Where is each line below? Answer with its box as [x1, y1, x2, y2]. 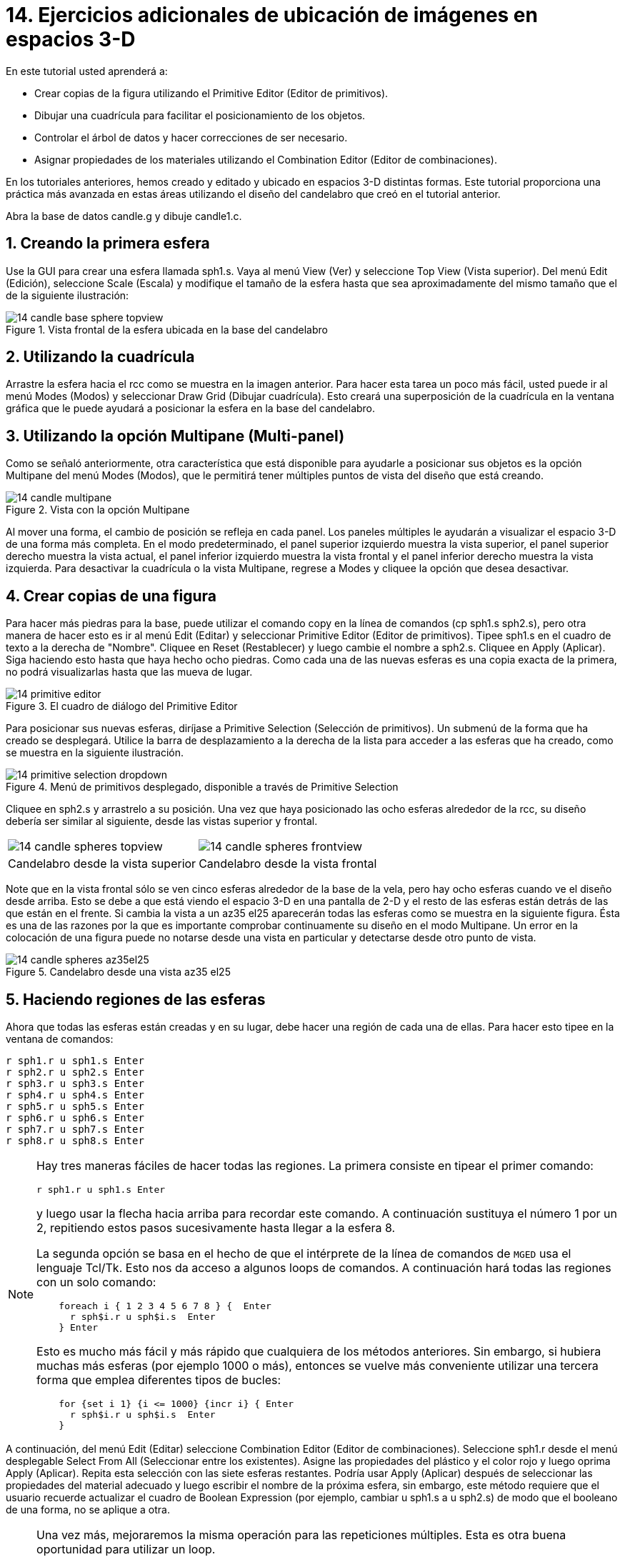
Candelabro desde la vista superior [8, 856, 196, 871]
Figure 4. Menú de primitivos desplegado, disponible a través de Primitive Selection [6, 781, 399, 793]
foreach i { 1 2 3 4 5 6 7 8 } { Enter [59, 1300, 271, 1311]
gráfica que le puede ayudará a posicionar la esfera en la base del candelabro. [6, 402, 376, 415]
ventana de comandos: [6, 1032, 114, 1045]
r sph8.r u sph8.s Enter [6, 1134, 144, 1146]
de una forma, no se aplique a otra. [6, 1503, 170, 1516]
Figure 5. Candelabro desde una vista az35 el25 [6, 966, 231, 978]
